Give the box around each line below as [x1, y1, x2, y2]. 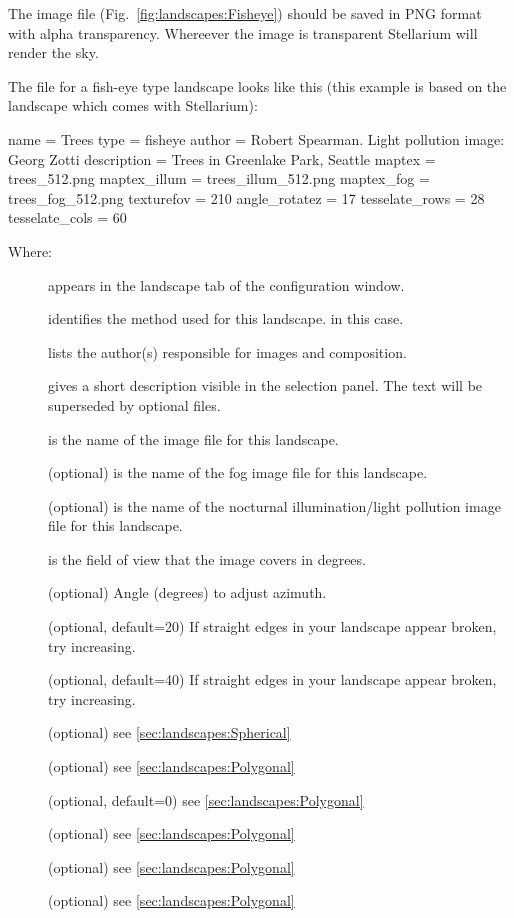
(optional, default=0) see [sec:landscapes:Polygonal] [48, 789, 364, 810]
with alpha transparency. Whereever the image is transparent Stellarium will [8, 22, 478, 43]
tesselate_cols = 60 [8, 207, 127, 228]
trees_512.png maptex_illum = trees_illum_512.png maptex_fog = [8, 168, 430, 189]
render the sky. [8, 42, 99, 63]
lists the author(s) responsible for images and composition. [48, 341, 407, 362]
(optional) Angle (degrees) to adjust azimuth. [48, 582, 327, 603]
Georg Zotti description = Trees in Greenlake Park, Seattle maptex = [8, 148, 436, 169]
